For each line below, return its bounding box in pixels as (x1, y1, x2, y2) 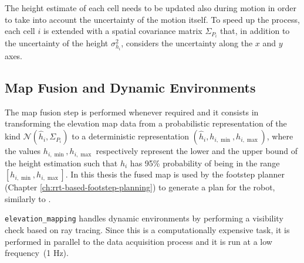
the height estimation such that (5, 156, 118, 169)
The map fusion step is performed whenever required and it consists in (5, 105, 259, 118)
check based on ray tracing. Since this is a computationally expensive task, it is (5, 223, 290, 235)
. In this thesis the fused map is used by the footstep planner (65, 168, 285, 180)
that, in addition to (220, 25, 290, 37)
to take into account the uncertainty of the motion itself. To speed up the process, (5, 13, 300, 25)
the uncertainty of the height (5, 37, 109, 49)
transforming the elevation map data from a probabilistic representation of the (5, 117, 287, 129)
